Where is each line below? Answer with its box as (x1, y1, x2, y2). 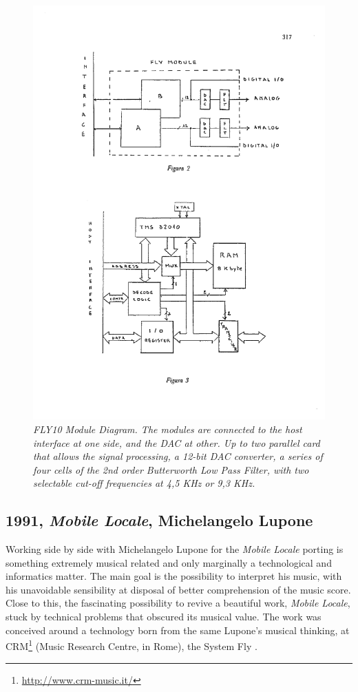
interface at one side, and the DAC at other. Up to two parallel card (33, 435, 320, 450)
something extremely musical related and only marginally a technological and (6, 555, 332, 569)
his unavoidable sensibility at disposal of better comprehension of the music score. (6, 582, 351, 596)
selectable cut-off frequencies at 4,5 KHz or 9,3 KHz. (33, 476, 255, 490)
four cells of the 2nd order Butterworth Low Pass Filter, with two (33, 462, 309, 476)
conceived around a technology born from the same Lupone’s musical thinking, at (6, 622, 350, 637)
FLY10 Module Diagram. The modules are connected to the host (33, 421, 302, 436)
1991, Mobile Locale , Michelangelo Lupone (6, 510, 313, 531)
